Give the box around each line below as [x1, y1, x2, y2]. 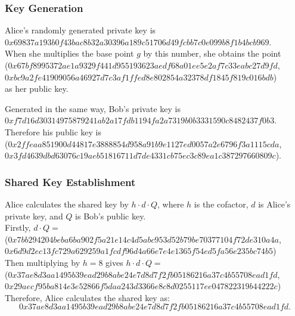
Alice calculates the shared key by [5, 197, 129, 210]
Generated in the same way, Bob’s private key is [5, 102, 181, 114]
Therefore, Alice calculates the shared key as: [5, 291, 170, 303]
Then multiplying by [5, 256, 80, 268]
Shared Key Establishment [5, 174, 136, 189]
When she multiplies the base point [5, 47, 134, 60]
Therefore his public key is [5, 125, 102, 138]
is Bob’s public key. [75, 209, 146, 222]
